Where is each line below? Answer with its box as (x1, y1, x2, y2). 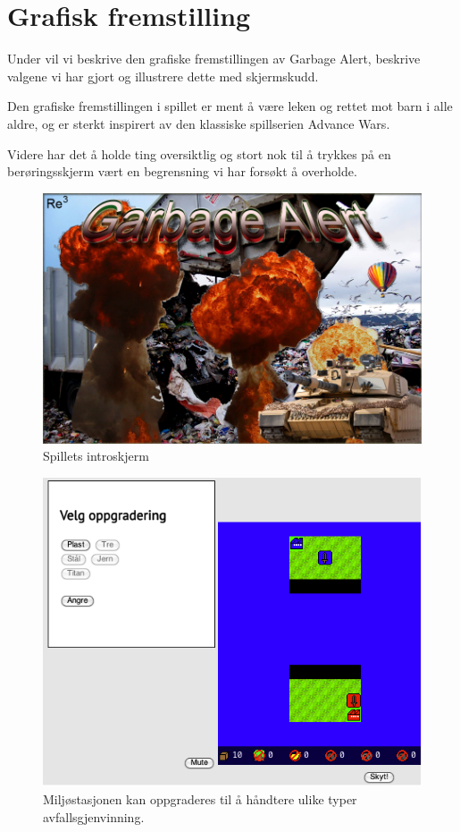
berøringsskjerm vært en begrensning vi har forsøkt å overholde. (7, 162, 357, 181)
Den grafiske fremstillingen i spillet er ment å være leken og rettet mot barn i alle (7, 97, 453, 115)
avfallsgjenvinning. (43, 807, 145, 826)
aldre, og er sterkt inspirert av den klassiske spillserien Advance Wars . (7, 114, 390, 132)
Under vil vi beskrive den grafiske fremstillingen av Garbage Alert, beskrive (7, 49, 421, 68)
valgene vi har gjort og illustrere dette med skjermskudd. (7, 66, 319, 85)
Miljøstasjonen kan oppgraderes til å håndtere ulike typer (43, 790, 357, 809)
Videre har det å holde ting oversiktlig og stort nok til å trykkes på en (7, 144, 391, 163)
